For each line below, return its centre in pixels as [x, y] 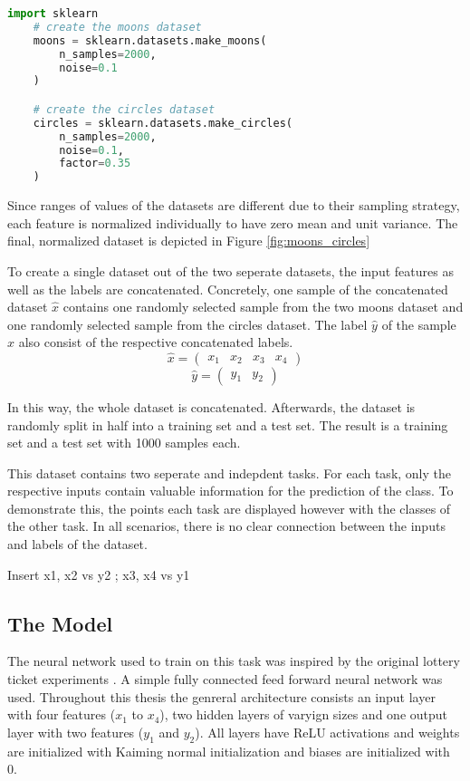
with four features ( [62, 714]
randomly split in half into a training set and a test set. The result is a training [228, 424]
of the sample [419, 324]
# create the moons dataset [117, 27]
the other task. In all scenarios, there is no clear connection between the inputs [226, 526]
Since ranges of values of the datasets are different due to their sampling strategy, [234, 205]
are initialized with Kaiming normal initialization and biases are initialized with [229, 751]
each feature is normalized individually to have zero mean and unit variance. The [233, 222]
